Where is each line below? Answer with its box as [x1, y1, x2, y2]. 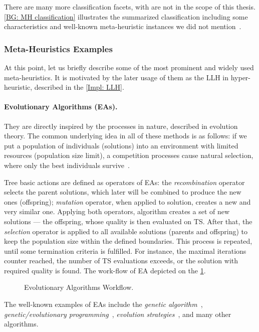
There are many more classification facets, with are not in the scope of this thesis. [4, 2, 255, 12]
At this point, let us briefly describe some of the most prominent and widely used [4, 62, 254, 72]
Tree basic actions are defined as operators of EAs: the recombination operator [4, 177, 245, 187]
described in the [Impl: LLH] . [34, 82, 124, 92]
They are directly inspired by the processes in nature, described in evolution [4, 120, 238, 131]
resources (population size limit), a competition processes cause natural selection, [4, 150, 253, 160]
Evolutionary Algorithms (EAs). [4, 101, 118, 112]
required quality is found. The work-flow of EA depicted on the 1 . [4, 265, 206, 275]
